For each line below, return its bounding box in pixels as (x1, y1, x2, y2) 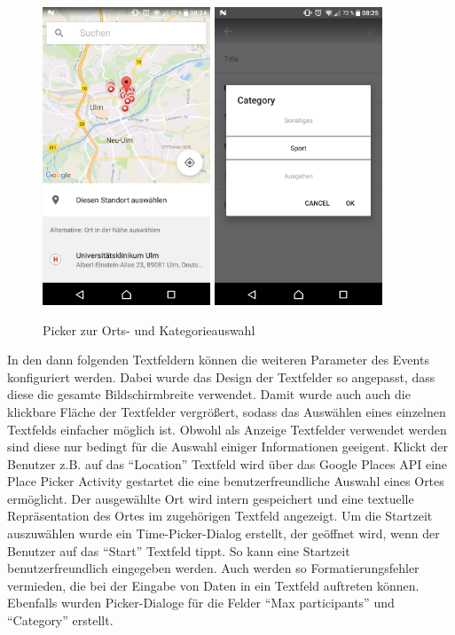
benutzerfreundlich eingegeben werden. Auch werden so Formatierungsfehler (7, 559, 420, 577)
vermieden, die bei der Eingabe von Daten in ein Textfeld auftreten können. (7, 576, 420, 594)
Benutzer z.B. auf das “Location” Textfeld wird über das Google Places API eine (7, 454, 448, 473)
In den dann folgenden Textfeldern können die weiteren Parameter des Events (7, 350, 429, 369)
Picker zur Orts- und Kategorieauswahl (43, 320, 255, 339)
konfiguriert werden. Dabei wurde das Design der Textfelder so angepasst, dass (7, 367, 435, 386)
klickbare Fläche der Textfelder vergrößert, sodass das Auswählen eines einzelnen (7, 402, 446, 420)
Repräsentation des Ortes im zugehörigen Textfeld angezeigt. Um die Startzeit (7, 506, 433, 525)
